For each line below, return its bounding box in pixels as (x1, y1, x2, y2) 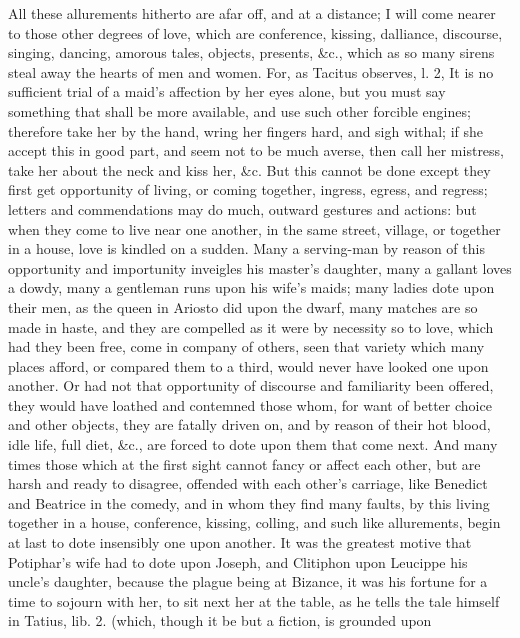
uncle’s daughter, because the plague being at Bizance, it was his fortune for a (8, 571, 488, 592)
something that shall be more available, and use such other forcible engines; (8, 100, 471, 121)
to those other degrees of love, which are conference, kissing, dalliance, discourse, (8, 22, 503, 43)
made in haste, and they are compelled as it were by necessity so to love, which (8, 316, 494, 337)
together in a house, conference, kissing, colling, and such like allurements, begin (8, 512, 501, 533)
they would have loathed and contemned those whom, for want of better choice (8, 394, 492, 415)
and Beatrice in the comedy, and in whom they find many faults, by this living (8, 492, 490, 513)
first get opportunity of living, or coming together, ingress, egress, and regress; (8, 179, 488, 200)
